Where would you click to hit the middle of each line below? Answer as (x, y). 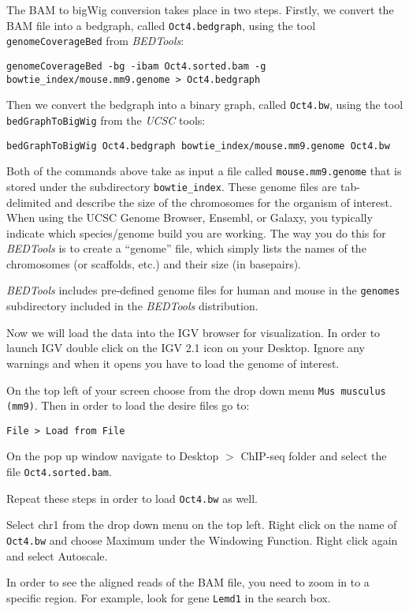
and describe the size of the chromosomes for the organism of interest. (223, 202)
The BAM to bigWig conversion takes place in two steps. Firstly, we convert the (200, 9)
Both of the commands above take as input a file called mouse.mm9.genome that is (204, 171)
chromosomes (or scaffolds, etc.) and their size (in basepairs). (154, 263)
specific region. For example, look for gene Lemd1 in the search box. (169, 597)
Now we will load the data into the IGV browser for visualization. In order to (193, 332)
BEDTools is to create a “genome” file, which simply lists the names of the (186, 248)
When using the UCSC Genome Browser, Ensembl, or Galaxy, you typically (190, 217)
